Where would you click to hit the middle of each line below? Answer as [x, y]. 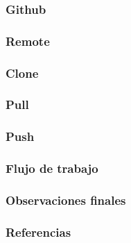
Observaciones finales [66, 200]
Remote [28, 41]
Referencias [38, 232]
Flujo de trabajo [52, 168]
